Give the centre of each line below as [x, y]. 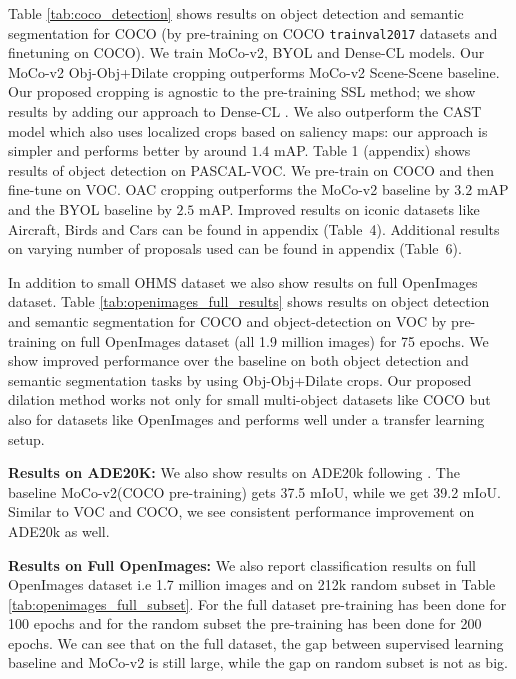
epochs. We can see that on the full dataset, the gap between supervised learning [256, 642]
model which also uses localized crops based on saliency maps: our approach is [248, 130]
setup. [26, 438]
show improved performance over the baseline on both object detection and [238, 360]
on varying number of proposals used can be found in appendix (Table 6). [235, 248]
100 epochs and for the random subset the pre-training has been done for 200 [245, 623]
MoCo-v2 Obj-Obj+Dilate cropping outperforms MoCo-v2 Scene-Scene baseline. [254, 71]
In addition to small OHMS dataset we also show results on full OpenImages [243, 281]
